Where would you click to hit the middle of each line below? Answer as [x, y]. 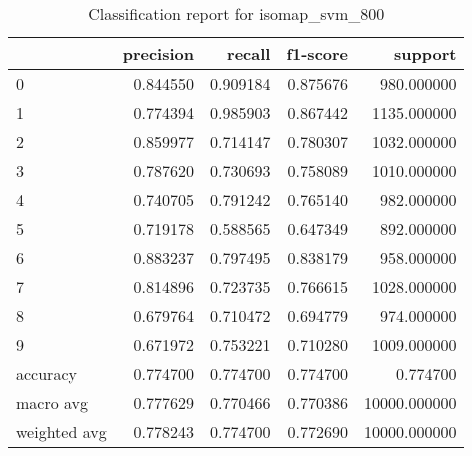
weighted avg [61, 431]
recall [249, 53]
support [425, 53]
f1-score [317, 53]
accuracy [46, 373]
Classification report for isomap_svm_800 [236, 13]
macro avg [52, 402]
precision [158, 53]
